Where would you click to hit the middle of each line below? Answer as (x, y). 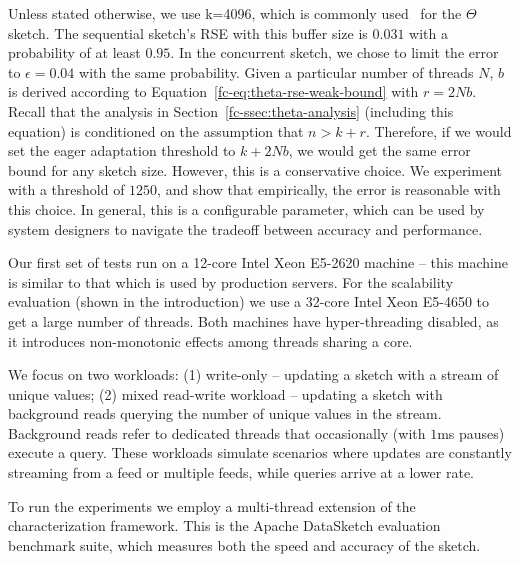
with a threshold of (66, 189)
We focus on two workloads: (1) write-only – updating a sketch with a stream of (253, 374)
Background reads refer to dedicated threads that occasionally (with (217, 432)
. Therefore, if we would (438, 130)
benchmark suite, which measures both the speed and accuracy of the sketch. (244, 544)
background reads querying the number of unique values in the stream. (225, 413)
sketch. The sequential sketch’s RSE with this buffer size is (188, 32)
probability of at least (74, 52)
